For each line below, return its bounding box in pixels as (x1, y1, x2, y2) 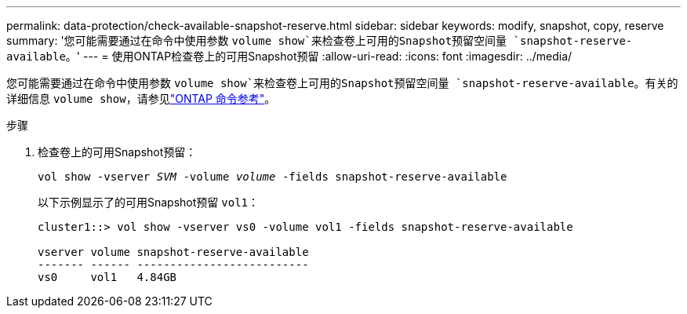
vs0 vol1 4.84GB (38, 271, 177, 283)
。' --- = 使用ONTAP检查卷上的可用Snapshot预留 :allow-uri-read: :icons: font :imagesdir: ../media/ (65, 49, 572, 63)
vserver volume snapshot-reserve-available (38, 246, 309, 258)
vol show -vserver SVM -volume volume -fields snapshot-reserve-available (38, 170, 507, 183)
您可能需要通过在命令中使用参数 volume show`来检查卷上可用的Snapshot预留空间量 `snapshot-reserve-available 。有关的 (6, 76, 678, 89)
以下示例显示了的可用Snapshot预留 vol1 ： (38, 195, 259, 209)
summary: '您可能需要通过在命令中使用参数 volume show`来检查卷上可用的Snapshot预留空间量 (6, 34, 507, 47)
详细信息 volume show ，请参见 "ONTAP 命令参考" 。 (6, 92, 276, 105)
